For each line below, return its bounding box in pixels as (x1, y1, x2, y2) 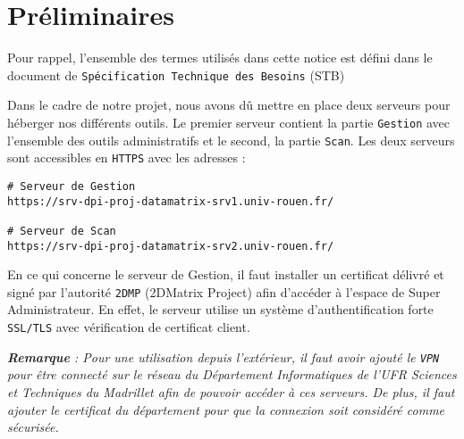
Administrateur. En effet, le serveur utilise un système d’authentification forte (7, 300, 434, 319)
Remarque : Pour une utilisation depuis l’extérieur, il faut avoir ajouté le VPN (7, 347, 440, 366)
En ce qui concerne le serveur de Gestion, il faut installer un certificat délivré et (7, 265, 444, 284)
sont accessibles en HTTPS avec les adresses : (7, 148, 246, 167)
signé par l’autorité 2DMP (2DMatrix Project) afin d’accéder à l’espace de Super (7, 282, 441, 301)
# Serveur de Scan (7, 224, 116, 237)
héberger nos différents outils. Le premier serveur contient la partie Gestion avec (7, 112, 451, 131)
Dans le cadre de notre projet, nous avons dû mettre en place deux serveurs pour (7, 95, 451, 114)
